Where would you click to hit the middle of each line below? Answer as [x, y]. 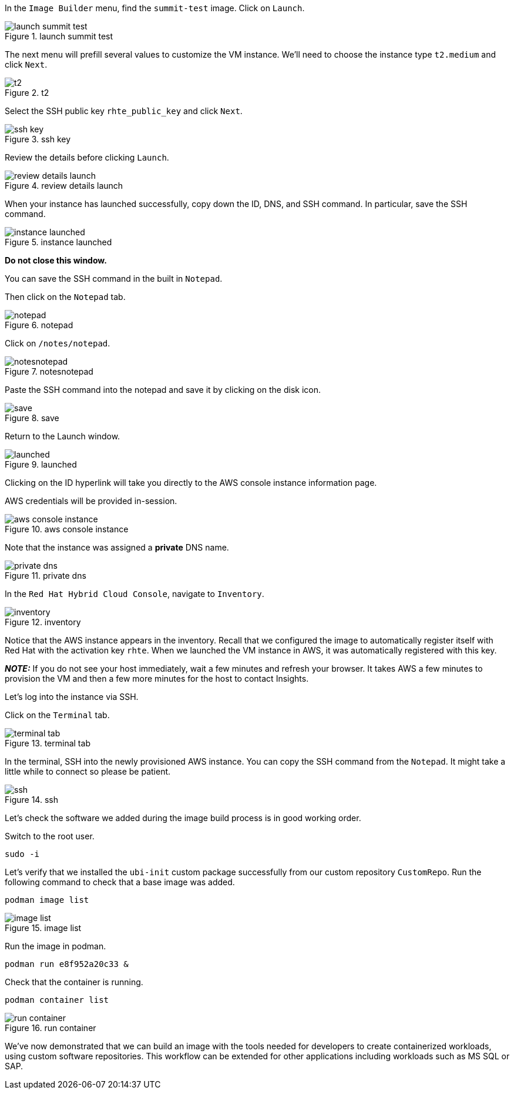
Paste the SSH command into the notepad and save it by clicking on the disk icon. [163, 390]
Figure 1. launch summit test [59, 36]
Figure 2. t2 [27, 93]
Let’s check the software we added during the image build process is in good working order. [183, 818]
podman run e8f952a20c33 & [67, 964]
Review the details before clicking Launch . [87, 157]
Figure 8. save [32, 418]
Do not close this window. [56, 260]
